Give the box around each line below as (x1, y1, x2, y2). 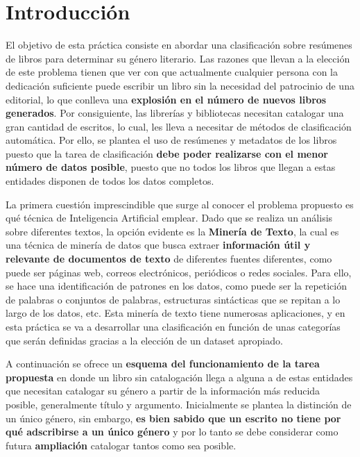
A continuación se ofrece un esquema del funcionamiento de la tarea (6, 356, 320, 371)
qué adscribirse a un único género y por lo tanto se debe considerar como (6, 424, 338, 439)
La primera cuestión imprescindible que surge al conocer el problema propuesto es (6, 197, 354, 211)
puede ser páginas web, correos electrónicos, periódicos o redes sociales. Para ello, (6, 265, 352, 279)
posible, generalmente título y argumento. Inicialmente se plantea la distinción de (6, 397, 352, 411)
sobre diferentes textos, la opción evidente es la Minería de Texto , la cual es (6, 224, 339, 238)
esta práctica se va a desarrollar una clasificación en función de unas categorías (6, 319, 341, 333)
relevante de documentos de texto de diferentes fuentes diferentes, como (6, 251, 332, 266)
